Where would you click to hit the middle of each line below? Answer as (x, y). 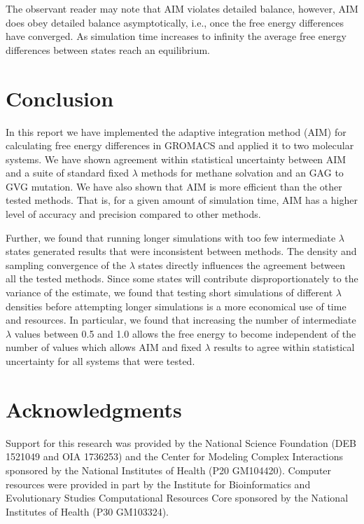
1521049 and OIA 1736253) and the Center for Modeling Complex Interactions (175, 456)
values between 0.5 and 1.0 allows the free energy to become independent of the (185, 333)
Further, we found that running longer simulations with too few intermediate (171, 237)
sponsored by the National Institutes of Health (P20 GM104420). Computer (169, 470)
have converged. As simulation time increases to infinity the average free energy (176, 36)
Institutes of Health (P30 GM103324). (87, 511)
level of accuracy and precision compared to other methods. (133, 214)
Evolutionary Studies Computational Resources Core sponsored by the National (177, 498)
